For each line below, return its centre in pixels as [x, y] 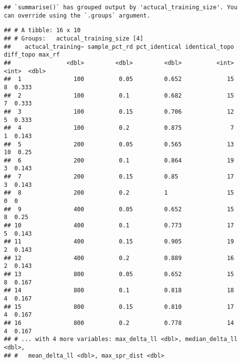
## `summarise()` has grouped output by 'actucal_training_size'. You [121, 7]
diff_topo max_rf [32, 55]
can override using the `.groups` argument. [77, 15]
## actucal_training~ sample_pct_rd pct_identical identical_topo [119, 47]
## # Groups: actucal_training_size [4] [74, 38]
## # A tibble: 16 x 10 [42, 30]
